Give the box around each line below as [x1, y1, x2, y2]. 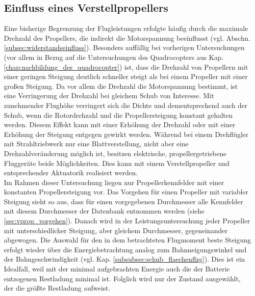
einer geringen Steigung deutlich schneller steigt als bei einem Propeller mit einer [4, 71, 248, 81]
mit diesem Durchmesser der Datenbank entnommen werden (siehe [4, 206, 204, 216]
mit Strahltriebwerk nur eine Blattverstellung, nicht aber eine [4, 138, 189, 149]
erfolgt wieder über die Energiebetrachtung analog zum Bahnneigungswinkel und [4, 244, 247, 254]
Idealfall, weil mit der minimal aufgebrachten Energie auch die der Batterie [4, 264, 230, 274]
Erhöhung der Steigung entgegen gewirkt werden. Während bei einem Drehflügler [4, 129, 249, 139]
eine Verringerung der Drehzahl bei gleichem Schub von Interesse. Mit [4, 90, 214, 101]
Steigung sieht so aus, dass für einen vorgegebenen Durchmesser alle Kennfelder [4, 196, 243, 206]
